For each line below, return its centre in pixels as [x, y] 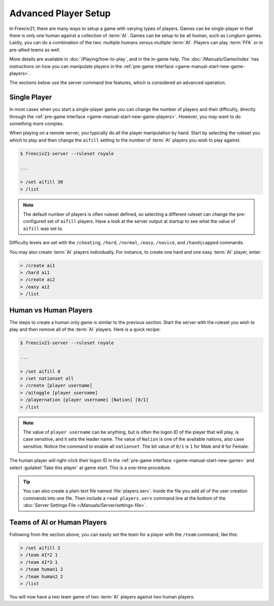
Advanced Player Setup [60, 13]
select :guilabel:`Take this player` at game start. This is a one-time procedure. [90, 468]
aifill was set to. [43, 228]
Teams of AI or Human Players [58, 522]
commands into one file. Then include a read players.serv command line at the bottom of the [124, 498]
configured [35, 221]
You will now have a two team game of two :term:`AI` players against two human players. [102, 597]
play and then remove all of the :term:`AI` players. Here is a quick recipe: [85, 329]
